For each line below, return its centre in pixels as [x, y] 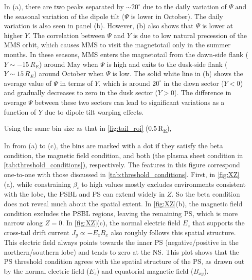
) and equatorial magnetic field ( [145, 271]
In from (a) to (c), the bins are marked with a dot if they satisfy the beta [114, 146]
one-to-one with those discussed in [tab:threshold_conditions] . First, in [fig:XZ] [122, 174]
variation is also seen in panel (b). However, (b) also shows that [99, 26]
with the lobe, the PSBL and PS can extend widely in [84, 194]
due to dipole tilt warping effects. [94, 111]
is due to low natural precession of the [190, 35]
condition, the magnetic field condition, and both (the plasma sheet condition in [124, 155]
